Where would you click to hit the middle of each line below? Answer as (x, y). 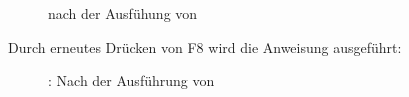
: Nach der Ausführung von (131, 80)
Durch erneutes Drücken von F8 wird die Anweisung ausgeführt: (205, 46)
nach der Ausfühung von (123, 13)
